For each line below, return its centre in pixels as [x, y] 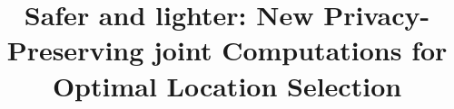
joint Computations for [301, 50]
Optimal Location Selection [227, 85]
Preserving [75, 50]
